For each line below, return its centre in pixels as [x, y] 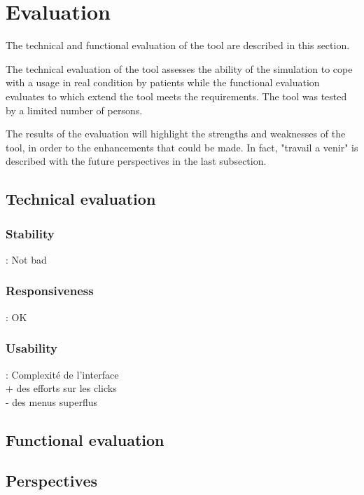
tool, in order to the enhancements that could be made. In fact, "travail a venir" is [182, 147]
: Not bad [26, 259]
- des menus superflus [51, 401]
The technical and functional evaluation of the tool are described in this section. [178, 45]
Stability [30, 233]
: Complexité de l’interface [62, 374]
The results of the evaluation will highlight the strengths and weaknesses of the [176, 134]
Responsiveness [50, 291]
